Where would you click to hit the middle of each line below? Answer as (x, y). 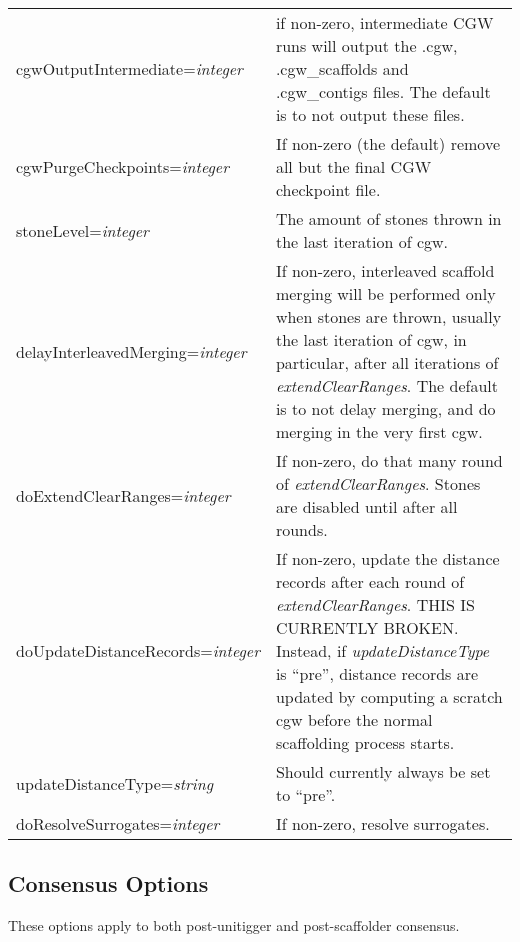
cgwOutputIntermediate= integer (129, 68)
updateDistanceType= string (115, 783)
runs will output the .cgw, (366, 45)
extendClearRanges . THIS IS (375, 604)
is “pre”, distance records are (377, 673)
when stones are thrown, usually (388, 316)
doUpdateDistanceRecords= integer (138, 650)
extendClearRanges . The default (386, 385)
